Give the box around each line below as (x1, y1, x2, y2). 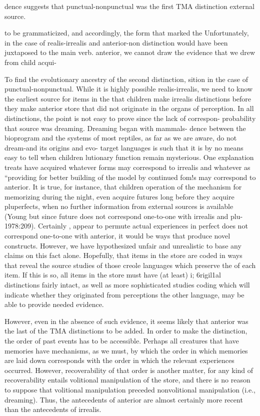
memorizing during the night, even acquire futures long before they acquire (4, 191, 234, 201)
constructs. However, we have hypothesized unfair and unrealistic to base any (4, 240, 241, 250)
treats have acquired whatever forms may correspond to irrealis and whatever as (4, 161, 250, 172)
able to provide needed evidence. (4, 299, 104, 309)
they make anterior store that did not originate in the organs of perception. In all (4, 103, 254, 113)
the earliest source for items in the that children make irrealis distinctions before (4, 93, 251, 103)
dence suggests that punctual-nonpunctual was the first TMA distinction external (4, 1, 254, 11)
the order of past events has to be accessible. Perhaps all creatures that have (4, 335, 239, 345)
